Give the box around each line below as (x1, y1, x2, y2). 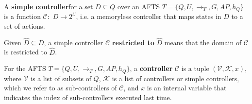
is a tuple (181, 63, 209, 73)
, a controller (130, 63, 173, 73)
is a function (4, 11, 41, 21)
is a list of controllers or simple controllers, (112, 73, 239, 83)
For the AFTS (4, 63, 46, 73)
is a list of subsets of (31, 73, 91, 83)
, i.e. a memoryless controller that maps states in (76, 11, 221, 21)
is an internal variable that (147, 83, 227, 93)
